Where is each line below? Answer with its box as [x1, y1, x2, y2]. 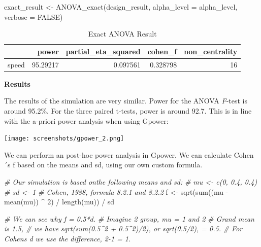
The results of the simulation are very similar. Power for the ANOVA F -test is [4, 95, 247, 106]
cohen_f [147, 46, 177, 56]
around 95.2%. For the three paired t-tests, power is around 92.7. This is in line [4, 105, 252, 116]
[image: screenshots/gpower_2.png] [4, 135, 124, 143]
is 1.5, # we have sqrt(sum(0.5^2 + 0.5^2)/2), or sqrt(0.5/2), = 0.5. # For [4, 223, 243, 234]
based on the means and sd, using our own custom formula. [17, 159, 203, 170]
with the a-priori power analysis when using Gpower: [4, 115, 169, 126]
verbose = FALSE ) [4, 11, 63, 22]
